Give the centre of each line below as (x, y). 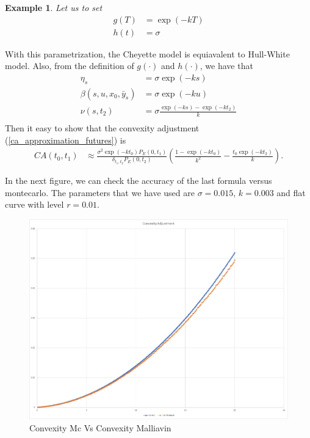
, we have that (226, 66)
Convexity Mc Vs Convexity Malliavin (100, 427)
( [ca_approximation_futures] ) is (66, 140)
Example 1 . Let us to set (54, 7)
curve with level (34, 204)
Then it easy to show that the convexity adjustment (102, 127)
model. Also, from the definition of (70, 66)
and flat (291, 192)
